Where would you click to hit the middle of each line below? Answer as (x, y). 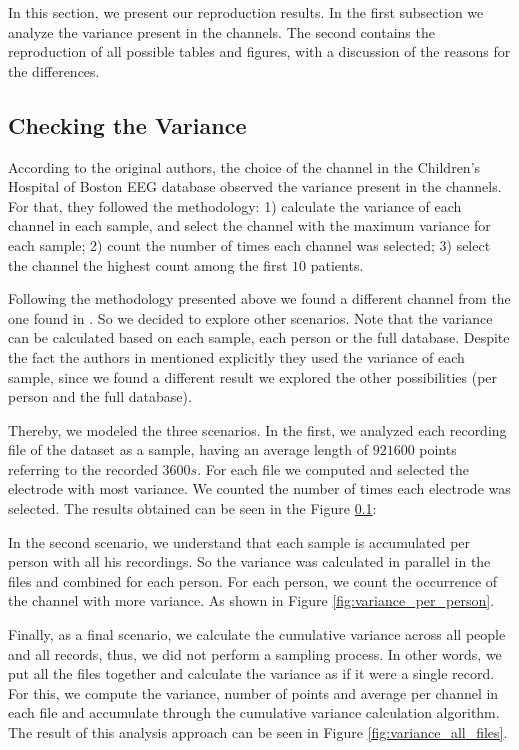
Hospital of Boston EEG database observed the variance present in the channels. (255, 186)
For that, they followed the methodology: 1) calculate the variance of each (235, 205)
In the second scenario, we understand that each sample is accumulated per (239, 541)
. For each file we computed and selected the (333, 468)
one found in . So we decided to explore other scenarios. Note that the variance (250, 317)
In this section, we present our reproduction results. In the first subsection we (246, 12)
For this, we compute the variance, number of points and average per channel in (253, 692)
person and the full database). (100, 396)
